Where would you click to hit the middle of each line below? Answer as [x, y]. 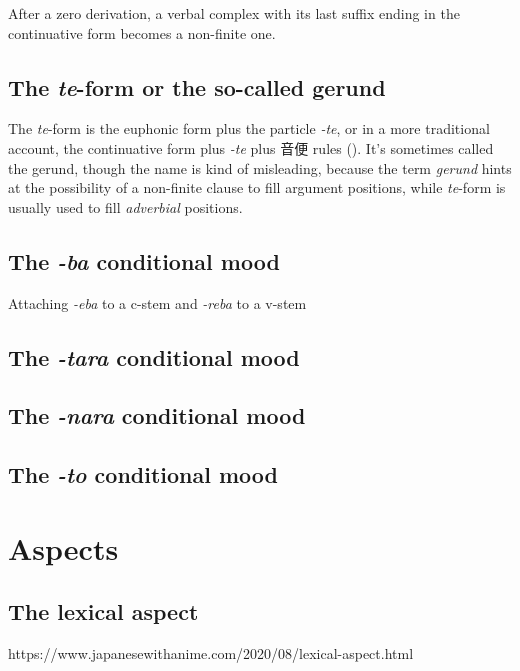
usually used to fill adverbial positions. [125, 206]
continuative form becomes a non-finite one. [142, 32]
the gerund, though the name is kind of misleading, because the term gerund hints [260, 167]
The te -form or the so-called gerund [197, 86]
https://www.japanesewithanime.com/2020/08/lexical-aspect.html [211, 653]
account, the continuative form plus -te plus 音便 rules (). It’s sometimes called [251, 147]
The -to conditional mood [143, 474]
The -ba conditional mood [144, 260]
